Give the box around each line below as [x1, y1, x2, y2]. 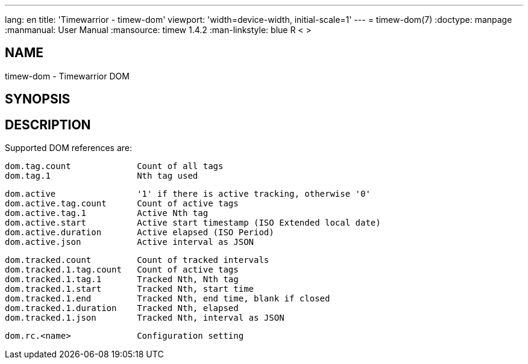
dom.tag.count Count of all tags [5, 161, 224, 171]
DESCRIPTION [5, 117, 91, 132]
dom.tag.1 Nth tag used [5, 171, 198, 181]
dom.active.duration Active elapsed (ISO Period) [5, 227, 274, 238]
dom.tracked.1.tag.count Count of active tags [5, 265, 239, 275]
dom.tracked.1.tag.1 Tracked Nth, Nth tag [5, 274, 239, 285]
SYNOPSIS [5, 91, 71, 107]
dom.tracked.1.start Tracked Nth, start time [5, 284, 254, 294]
